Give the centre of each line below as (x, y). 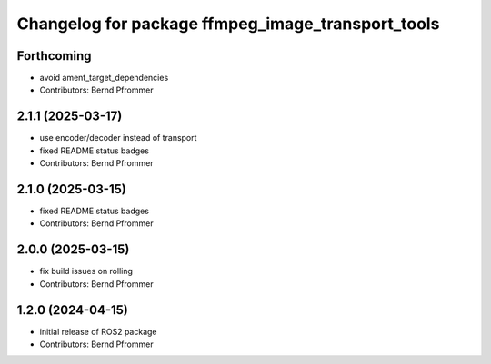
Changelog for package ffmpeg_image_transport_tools (228, 24)
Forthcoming (54, 56)
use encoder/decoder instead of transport (118, 138)
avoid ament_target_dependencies (104, 78)
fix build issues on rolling (86, 271)
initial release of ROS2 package (99, 331)
